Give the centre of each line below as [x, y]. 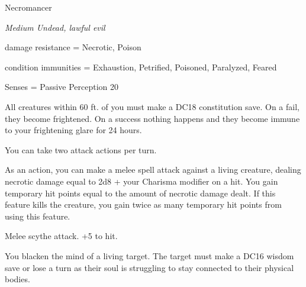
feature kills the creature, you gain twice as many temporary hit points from [143, 204]
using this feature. [38, 216]
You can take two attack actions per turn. [81, 149]
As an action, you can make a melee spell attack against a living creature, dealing [153, 170]
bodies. [17, 279]
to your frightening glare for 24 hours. [73, 130]
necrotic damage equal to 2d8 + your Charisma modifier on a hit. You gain [141, 181]
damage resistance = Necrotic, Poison [73, 47]
